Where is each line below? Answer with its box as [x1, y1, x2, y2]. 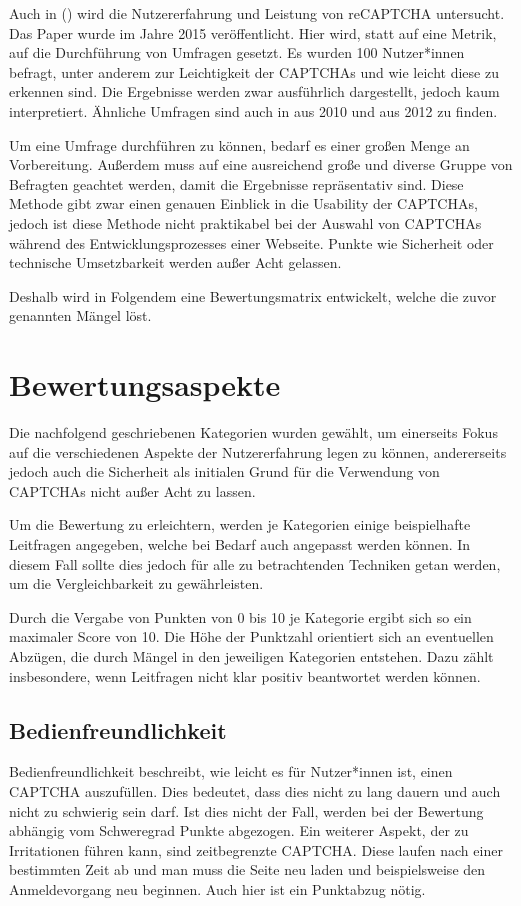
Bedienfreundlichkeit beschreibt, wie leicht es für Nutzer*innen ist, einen [9, 761, 453, 782]
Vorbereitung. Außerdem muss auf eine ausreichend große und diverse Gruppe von [9, 154, 513, 175]
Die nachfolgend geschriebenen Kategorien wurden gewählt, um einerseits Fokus [9, 422, 498, 443]
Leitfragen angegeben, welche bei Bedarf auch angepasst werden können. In [9, 534, 471, 554]
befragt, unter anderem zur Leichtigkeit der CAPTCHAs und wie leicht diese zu [9, 61, 499, 82]
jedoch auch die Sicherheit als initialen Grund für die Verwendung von [9, 461, 440, 482]
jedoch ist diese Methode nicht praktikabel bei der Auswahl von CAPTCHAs [9, 212, 482, 233]
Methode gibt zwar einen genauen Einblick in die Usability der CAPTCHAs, [9, 193, 478, 214]
